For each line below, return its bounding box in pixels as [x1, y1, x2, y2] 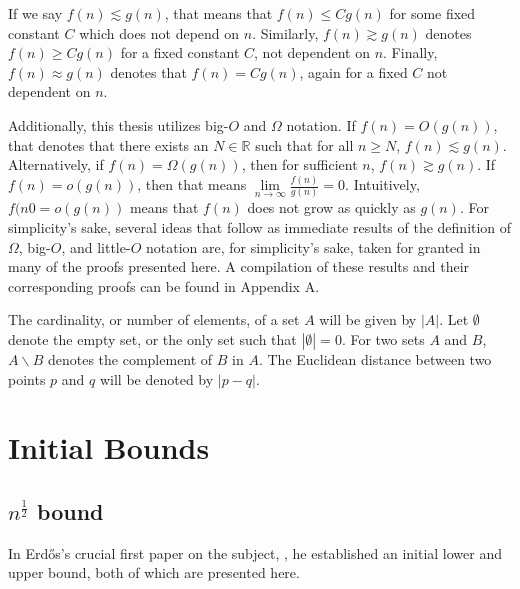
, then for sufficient [241, 154, 358, 175]
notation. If [286, 114, 356, 135]
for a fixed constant [120, 42, 240, 63]
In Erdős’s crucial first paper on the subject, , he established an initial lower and [8, 542, 502, 563]
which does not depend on [79, 22, 240, 43]
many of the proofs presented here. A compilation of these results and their [8, 256, 470, 277]
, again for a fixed [299, 61, 408, 82]
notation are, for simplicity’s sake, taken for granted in [145, 236, 481, 257]
